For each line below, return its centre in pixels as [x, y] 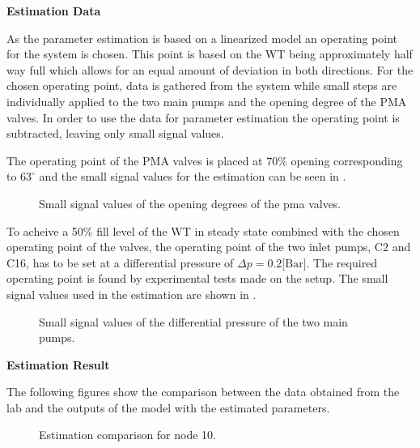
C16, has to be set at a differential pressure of [120, 262]
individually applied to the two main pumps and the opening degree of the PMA [207, 101]
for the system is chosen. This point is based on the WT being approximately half [210, 54]
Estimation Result [58, 364]
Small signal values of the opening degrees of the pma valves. [190, 203]
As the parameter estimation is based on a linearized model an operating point [202, 38]
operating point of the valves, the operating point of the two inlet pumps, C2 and [209, 247]
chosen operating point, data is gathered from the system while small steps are [202, 85]
